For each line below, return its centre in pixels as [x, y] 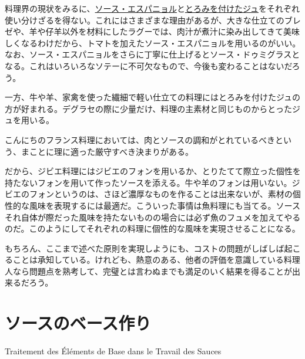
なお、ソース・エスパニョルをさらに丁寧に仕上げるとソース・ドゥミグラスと [152, 54]
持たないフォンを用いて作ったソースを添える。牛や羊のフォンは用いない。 [148, 182]
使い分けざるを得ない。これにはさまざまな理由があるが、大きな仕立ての [145, 20]
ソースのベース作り [78, 323]
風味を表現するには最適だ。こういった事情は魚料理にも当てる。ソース [165, 205]
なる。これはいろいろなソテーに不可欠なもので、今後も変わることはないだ [148, 65]
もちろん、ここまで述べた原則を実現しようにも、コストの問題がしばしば [145, 248]
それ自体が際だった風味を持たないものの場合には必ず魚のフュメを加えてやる [153, 217]
